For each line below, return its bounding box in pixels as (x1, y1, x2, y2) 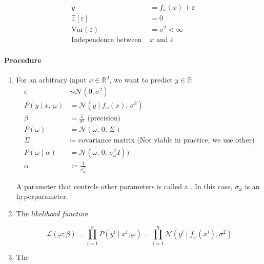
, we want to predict (109, 74, 173, 85)
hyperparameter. (16, 191, 68, 201)
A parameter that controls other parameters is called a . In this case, (16, 180, 233, 191)
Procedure (4, 54, 42, 65)
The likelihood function (16, 208, 88, 219)
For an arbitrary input (16, 74, 87, 85)
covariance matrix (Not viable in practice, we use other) (78, 137, 255, 145)
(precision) (87, 115, 121, 123)
